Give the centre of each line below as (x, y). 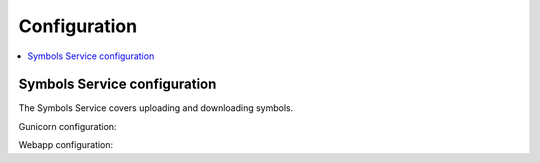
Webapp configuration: (66, 145)
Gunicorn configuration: (67, 126)
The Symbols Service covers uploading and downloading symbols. (156, 108)
